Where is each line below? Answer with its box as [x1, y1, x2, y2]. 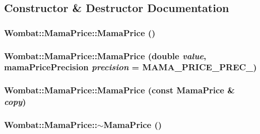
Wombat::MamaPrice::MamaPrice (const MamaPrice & [4, 84, 235, 96]
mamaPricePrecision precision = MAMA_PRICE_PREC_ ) [4, 61, 257, 73]
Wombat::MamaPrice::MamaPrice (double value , [4, 49, 207, 62]
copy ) [4, 95, 26, 108]
